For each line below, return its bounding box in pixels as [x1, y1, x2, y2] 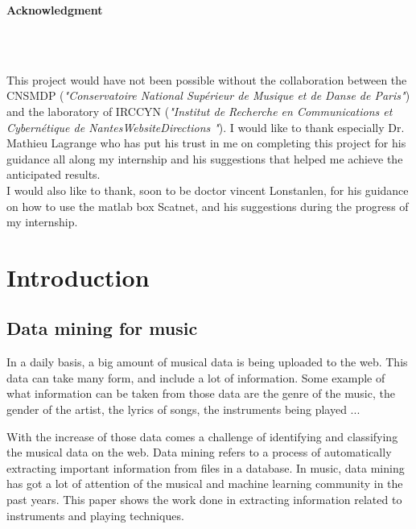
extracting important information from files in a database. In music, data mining [6, 459, 405, 476]
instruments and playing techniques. [6, 506, 184, 523]
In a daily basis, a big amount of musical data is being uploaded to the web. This [6, 353, 408, 370]
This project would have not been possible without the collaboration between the [6, 71, 407, 88]
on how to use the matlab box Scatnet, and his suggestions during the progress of [6, 197, 409, 214]
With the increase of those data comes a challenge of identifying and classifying [6, 428, 398, 444]
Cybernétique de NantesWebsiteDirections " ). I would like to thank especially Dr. [6, 118, 405, 135]
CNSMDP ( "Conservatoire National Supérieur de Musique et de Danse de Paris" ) [6, 87, 410, 104]
